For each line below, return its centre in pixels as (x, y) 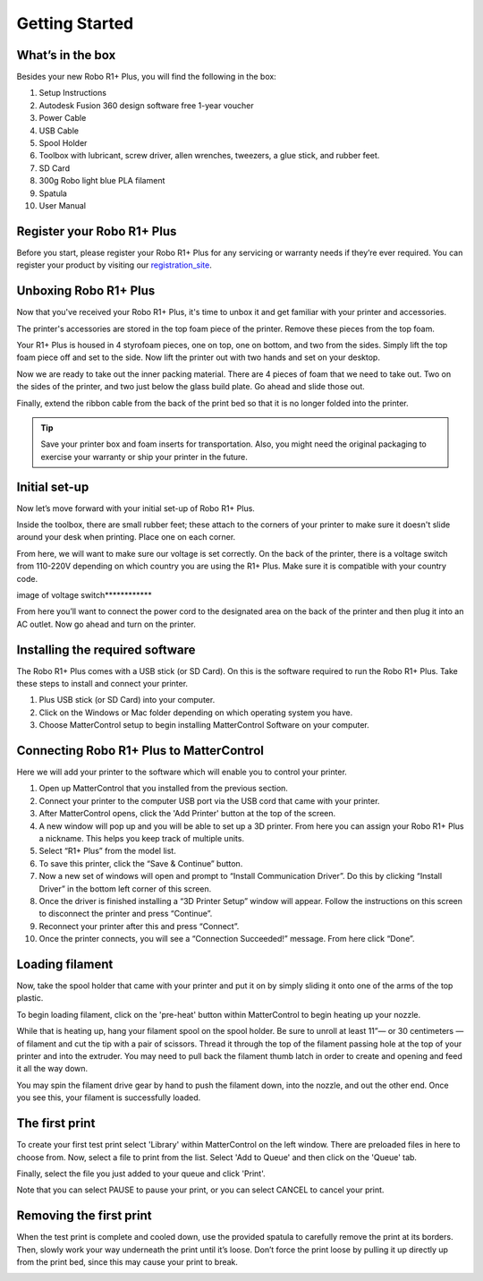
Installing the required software (106, 649)
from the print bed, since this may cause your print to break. (127, 1261)
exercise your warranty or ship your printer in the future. (144, 457)
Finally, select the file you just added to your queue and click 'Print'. (141, 1174)
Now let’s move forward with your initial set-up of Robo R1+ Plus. (136, 508)
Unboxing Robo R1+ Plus (86, 291)
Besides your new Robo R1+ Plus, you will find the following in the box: (146, 77)
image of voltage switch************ (84, 594)
